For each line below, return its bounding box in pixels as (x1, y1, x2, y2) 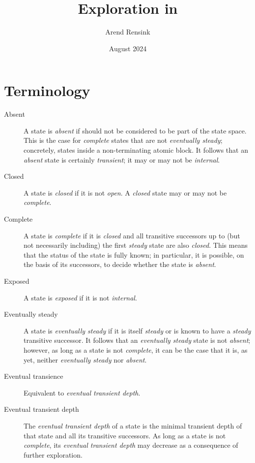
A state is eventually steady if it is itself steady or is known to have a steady (24, 325, 251, 335)
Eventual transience (4, 371, 63, 381)
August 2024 (109, 43, 147, 53)
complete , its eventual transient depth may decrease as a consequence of (24, 440, 238, 450)
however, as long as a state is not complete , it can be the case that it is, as (24, 344, 248, 355)
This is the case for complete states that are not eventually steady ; (24, 135, 223, 145)
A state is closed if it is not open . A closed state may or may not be (24, 187, 227, 198)
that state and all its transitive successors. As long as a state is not (24, 430, 226, 440)
